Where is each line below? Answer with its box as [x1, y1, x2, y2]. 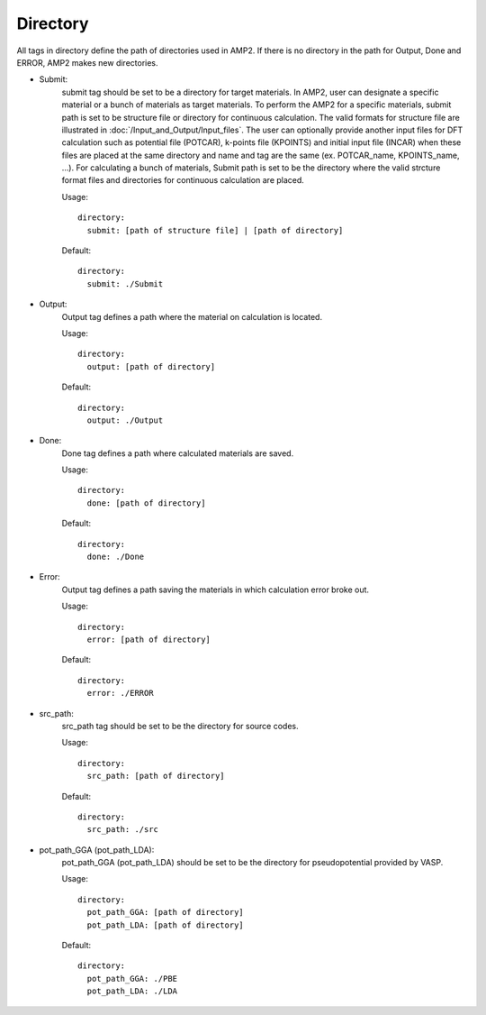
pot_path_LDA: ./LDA [86, 986, 178, 996]
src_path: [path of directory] [86, 771, 225, 782]
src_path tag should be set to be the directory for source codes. [61, 720, 299, 731]
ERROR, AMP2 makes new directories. [16, 57, 158, 68]
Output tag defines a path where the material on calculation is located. [61, 311, 323, 322]
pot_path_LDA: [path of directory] [86, 919, 245, 930]
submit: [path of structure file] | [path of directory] [86, 225, 344, 235]
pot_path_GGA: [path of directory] [86, 907, 245, 918]
